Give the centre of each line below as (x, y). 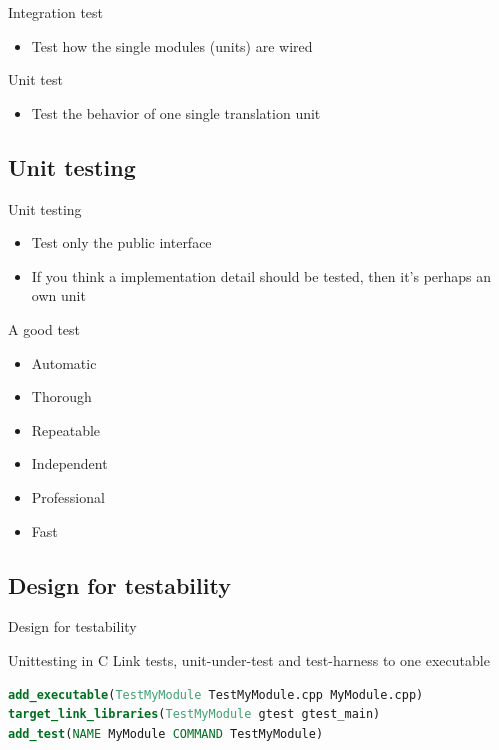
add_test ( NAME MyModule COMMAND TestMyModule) (166, 733)
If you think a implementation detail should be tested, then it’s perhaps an (261, 275)
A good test (44, 328)
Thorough (61, 396)
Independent (69, 463)
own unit (58, 295)
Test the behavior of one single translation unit (176, 112)
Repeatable (66, 429)
